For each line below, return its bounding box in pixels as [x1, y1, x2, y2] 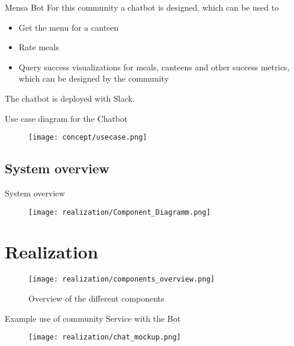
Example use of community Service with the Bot [5, 312, 181, 324]
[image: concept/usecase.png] [28, 133, 147, 142]
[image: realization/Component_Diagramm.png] [28, 208, 211, 216]
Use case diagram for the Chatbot [5, 112, 128, 124]
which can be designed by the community [18, 72, 169, 85]
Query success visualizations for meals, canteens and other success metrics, [18, 60, 290, 73]
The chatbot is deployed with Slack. [5, 92, 135, 104]
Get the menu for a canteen [18, 21, 119, 33]
